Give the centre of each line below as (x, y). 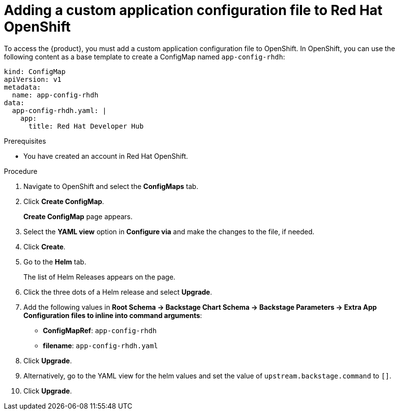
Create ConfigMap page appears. (78, 216)
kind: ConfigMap (35, 71)
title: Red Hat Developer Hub (86, 126)
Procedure (21, 171)
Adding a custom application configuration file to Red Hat (193, 10)
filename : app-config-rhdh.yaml (101, 345)
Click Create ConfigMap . (64, 201)
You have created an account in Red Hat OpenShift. (106, 156)
